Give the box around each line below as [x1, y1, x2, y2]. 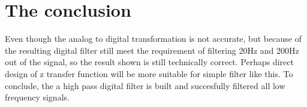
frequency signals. [5, 91, 70, 103]
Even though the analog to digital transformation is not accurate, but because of [5, 32, 302, 45]
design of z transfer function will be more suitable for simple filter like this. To [5, 67, 293, 80]
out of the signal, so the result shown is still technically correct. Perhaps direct [5, 56, 294, 68]
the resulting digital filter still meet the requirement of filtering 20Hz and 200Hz [5, 44, 299, 56]
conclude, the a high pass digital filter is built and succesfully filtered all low [5, 79, 285, 91]
